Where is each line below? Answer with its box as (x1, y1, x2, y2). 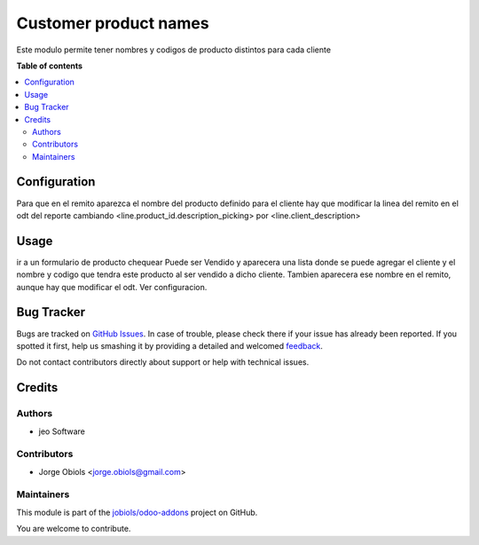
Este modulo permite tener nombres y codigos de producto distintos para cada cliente (16, 44, 332, 55)
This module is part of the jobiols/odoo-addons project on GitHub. (16, 507, 258, 517)
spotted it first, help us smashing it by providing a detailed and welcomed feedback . (16, 340, 324, 351)
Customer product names (16, 13, 209, 33)
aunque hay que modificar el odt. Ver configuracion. (16, 281, 208, 292)
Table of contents (16, 60, 83, 71)
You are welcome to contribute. (16, 524, 131, 534)
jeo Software (38, 426, 86, 437)
